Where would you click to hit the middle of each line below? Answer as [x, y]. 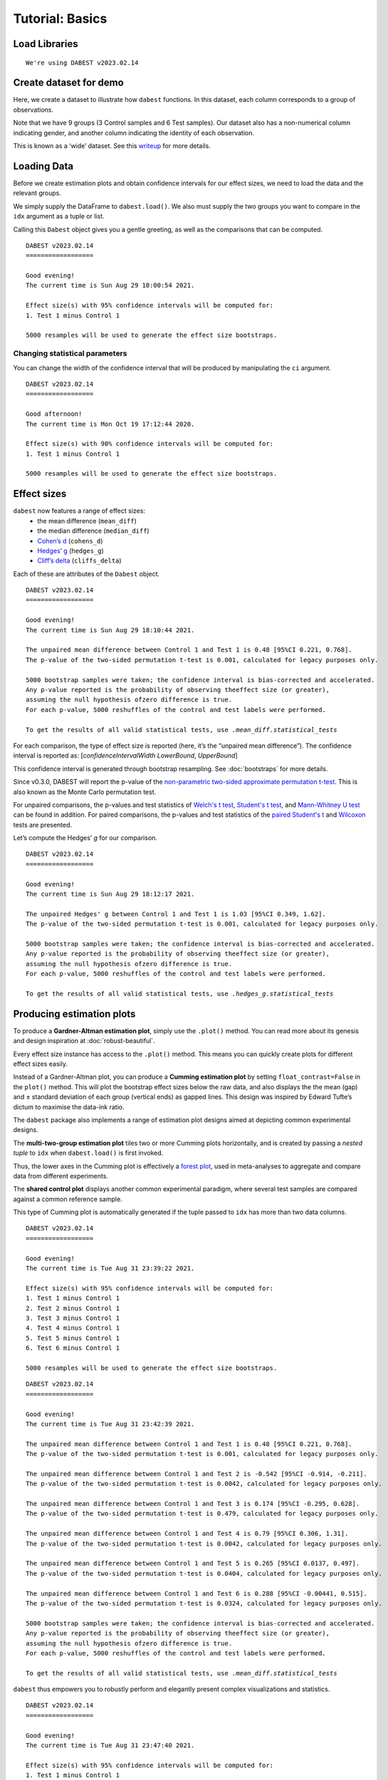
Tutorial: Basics [60, 19]
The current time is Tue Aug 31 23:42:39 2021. [110, 1424]
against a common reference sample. [68, 1199]
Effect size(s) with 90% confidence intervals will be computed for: [150, 444]
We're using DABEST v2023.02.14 [82, 63]
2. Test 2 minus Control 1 [73, 1308]
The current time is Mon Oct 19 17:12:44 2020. [110, 424]
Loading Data [43, 166]
